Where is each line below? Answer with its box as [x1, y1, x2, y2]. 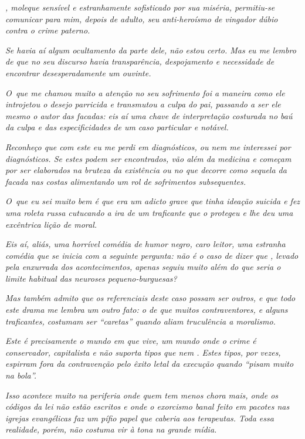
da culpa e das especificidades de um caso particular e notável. [5, 121, 229, 133]
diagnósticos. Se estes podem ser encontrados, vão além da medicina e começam [5, 152, 292, 164]
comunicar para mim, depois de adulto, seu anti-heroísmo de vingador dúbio [5, 12, 278, 25]
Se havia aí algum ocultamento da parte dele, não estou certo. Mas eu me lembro [5, 43, 296, 56]
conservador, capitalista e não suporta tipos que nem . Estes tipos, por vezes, [5, 346, 281, 358]
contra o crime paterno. [5, 24, 90, 36]
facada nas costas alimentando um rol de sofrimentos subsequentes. [5, 175, 246, 187]
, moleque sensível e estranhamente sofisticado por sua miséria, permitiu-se [5, 1, 275, 13]
